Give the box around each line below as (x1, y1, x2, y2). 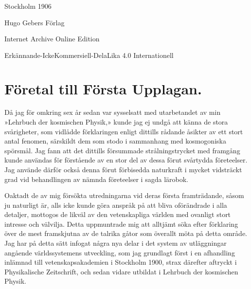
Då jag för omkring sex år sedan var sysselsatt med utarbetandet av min (4, 107, 221, 117)
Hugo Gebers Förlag (4, 17, 65, 27)
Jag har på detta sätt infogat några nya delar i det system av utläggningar (4, 238, 227, 248)
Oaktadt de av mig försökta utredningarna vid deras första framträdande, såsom (4, 190, 244, 200)
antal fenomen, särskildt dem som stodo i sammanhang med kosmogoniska (4, 136, 226, 146)
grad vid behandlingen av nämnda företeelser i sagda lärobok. (4, 174, 188, 184)
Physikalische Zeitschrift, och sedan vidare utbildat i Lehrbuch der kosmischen (4, 266, 238, 276)
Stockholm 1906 (4, 1, 52, 11)
